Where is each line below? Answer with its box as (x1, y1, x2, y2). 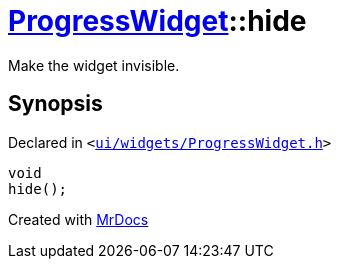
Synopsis (8, 91, 103, 117)
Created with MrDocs (8, 210, 149, 228)
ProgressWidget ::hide (8, 4, 307, 38)
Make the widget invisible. (8, 56, 180, 74)
